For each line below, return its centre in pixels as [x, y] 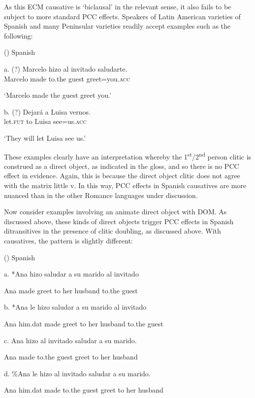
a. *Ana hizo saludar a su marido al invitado [71, 274]
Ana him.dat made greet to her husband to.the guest [84, 323]
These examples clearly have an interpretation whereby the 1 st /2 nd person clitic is [128, 156]
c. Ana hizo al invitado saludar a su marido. [70, 340]
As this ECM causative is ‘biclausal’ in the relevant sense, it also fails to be [118, 6]
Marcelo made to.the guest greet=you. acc [67, 78]
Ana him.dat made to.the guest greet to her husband [84, 390]
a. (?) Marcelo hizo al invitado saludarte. [66, 68]
